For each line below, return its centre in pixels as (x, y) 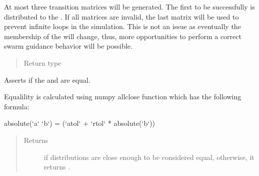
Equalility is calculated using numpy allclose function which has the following (123, 97)
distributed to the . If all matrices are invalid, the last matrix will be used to (121, 16)
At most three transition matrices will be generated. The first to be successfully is (129, 7)
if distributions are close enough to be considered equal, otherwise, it (149, 157)
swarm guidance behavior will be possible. (68, 46)
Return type (42, 62)
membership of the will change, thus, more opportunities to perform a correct (123, 36)
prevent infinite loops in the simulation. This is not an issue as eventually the (122, 26)
